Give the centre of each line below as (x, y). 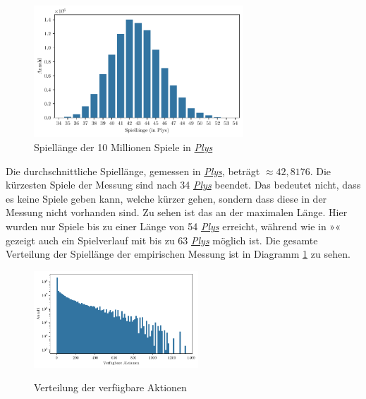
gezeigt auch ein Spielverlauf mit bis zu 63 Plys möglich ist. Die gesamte (162, 240)
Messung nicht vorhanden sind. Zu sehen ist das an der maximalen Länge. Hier (177, 212)
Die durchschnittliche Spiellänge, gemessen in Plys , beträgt (133, 171)
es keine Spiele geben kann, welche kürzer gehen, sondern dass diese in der (166, 198)
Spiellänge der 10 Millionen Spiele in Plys (123, 147)
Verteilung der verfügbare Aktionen (110, 387)
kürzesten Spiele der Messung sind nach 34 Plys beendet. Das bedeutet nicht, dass (183, 185)
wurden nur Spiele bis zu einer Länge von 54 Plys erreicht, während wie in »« (173, 226)
